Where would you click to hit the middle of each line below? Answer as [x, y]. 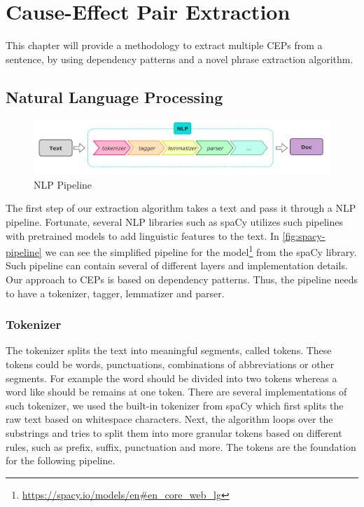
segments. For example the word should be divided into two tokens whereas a [171, 378]
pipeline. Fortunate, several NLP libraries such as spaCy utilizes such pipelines [175, 222]
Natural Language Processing [114, 96]
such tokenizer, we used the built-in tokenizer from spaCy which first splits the [175, 405]
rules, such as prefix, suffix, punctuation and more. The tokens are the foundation [181, 446]
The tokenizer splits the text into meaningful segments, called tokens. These [169, 350]
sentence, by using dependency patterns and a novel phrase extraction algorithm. [180, 59]
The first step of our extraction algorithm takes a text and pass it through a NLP [181, 208]
